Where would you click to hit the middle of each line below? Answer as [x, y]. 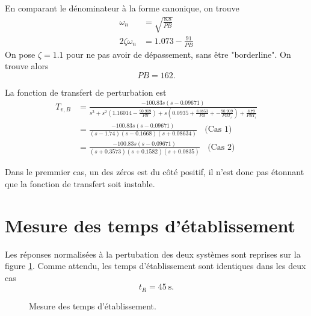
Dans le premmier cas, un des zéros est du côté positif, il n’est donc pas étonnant [155, 172]
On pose [20, 54]
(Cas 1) [218, 130]
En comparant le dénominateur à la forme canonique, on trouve [122, 8]
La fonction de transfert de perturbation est [86, 92]
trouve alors [27, 66]
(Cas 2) [221, 147]
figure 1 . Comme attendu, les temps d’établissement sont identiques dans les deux [155, 266]
